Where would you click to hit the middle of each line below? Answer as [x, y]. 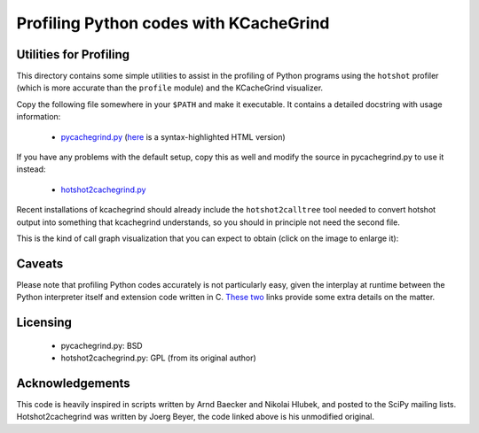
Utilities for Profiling [73, 54]
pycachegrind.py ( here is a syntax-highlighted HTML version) [173, 136]
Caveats [40, 263]
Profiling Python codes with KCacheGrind [173, 23]
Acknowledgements [73, 383]
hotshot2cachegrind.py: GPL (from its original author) [158, 358]
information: [39, 117]
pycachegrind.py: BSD [102, 345]
